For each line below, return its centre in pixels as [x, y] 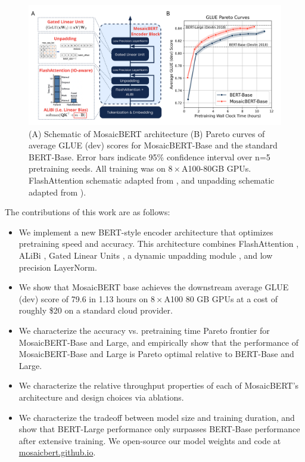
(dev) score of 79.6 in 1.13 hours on [83, 298]
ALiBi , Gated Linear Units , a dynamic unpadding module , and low [146, 255]
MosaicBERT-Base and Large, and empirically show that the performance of [158, 342]
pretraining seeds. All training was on [97, 168]
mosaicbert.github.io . [57, 452]
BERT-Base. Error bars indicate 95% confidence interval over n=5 [150, 156]
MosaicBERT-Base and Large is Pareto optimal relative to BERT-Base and [156, 354]
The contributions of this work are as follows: [88, 212]
